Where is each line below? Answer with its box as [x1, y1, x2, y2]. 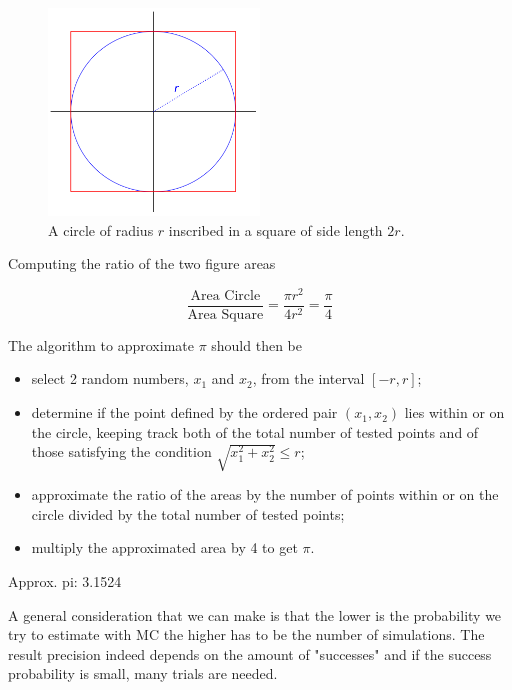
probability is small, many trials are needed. [8, 663, 278, 684]
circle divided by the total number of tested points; [31, 503, 345, 524]
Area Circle [190, 288, 261, 303]
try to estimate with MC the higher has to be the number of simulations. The [8, 624, 485, 645]
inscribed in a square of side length [168, 219, 383, 240]
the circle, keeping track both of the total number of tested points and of [31, 421, 479, 442]
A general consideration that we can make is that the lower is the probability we [8, 604, 502, 625]
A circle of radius [48, 219, 154, 240]
